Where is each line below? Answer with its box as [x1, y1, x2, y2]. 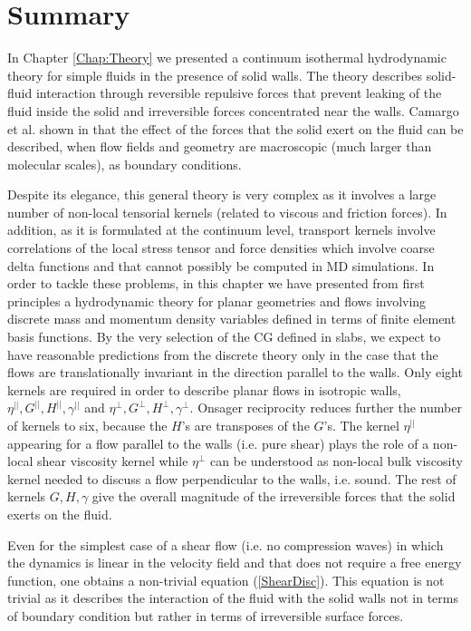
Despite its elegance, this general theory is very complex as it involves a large [7, 185, 437, 204]
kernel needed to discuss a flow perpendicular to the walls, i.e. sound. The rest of [7, 469, 457, 488]
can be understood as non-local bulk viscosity [210, 451, 463, 471]
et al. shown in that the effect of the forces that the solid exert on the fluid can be [7, 119, 464, 138]
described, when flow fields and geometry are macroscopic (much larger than [7, 137, 432, 156]
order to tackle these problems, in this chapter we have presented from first [7, 274, 425, 293]
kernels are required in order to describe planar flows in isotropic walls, [7, 380, 401, 399]
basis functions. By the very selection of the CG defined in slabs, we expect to [7, 327, 441, 346]
